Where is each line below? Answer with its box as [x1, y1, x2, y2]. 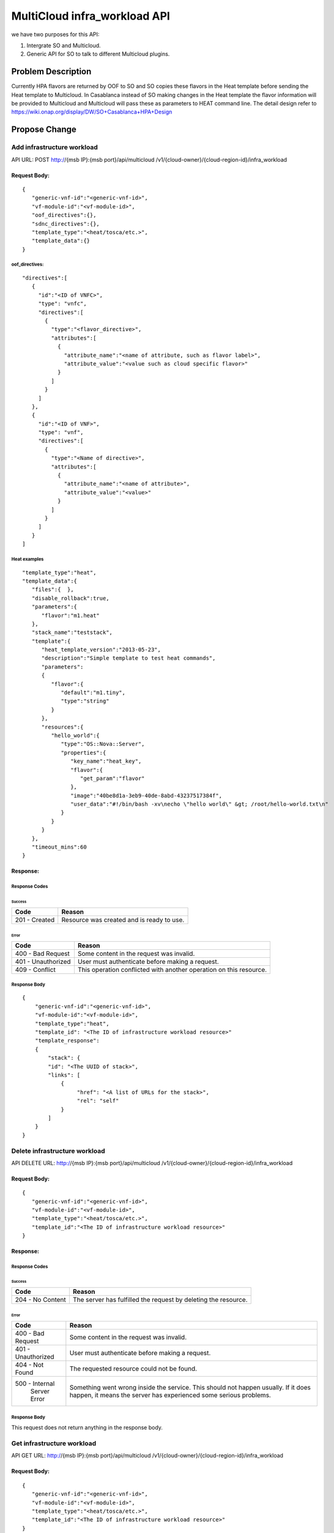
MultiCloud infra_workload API [11, 9, 171, 23]
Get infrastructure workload [11, 1439, 97, 1448]
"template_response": [34, 1037, 100, 1044]
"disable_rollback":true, [31, 595, 109, 602]
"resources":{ [41, 724, 84, 730]
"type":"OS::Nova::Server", [61, 741, 145, 747]
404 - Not [15, 1361, 44, 1369]
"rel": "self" [76, 1098, 119, 1104]
